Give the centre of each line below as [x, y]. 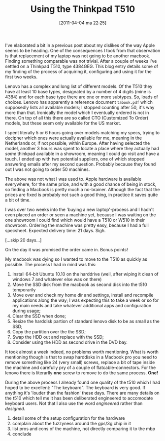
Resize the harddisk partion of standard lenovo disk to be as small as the [86, 321]
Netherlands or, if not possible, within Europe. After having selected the [78, 143]
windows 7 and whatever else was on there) [57, 279]
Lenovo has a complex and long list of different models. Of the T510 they [79, 86]
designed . [15, 408]
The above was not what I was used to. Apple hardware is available [73, 179]
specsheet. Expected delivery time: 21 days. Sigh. [55, 230]
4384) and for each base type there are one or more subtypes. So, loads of [82, 97]
